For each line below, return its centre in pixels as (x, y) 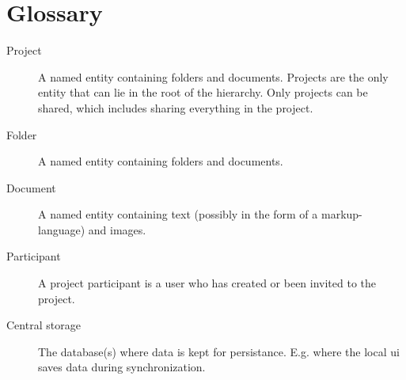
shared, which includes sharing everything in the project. (176, 107)
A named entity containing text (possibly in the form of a (178, 214)
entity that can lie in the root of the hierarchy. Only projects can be (203, 92)
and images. (117, 229)
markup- (341, 214)
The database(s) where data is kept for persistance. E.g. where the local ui (219, 351)
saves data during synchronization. (122, 367)
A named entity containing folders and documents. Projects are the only (213, 76)
